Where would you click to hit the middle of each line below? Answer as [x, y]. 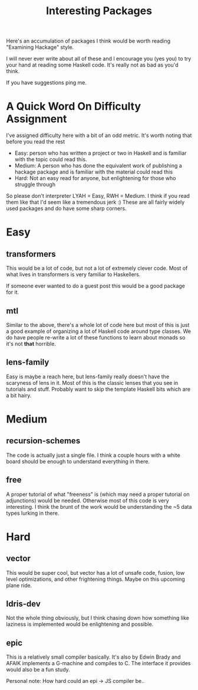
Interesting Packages [99, 11]
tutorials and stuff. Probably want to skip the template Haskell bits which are [98, 389]
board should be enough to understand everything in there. [78, 461]
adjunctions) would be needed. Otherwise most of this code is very [88, 501]
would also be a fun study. [38, 670]
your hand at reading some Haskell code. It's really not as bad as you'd [92, 65]
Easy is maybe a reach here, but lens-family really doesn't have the [88, 377]
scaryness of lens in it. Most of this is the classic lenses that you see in [92, 382]
